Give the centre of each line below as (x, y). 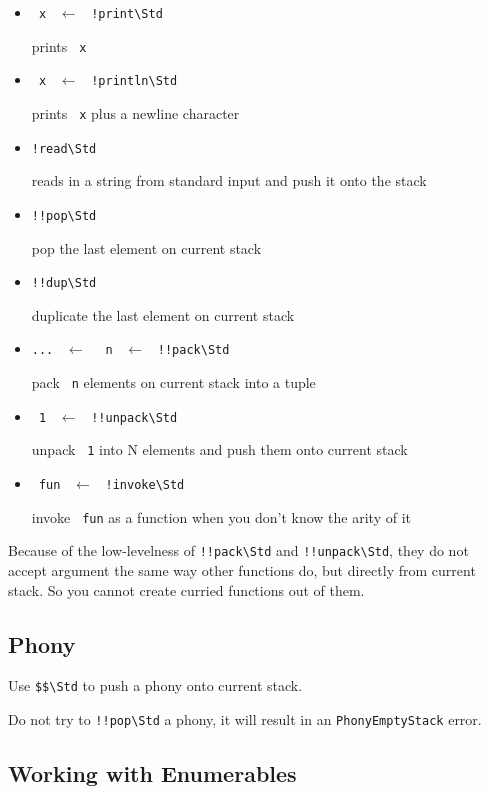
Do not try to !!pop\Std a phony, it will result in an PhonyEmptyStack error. (245, 719)
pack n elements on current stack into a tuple (173, 382)
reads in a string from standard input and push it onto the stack (229, 180)
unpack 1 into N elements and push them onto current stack (219, 449)
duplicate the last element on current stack (163, 314)
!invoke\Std (145, 485)
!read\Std (64, 148)
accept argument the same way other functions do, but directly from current (242, 569)
